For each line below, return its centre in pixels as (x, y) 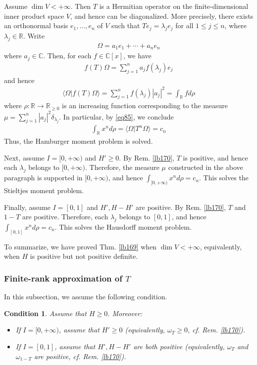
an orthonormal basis (36, 25)
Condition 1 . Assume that (45, 313)
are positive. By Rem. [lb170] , (181, 207)
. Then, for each (67, 56)
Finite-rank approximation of (63, 278)
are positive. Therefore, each (65, 217)
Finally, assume (27, 207)
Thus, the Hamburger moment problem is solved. (78, 141)
